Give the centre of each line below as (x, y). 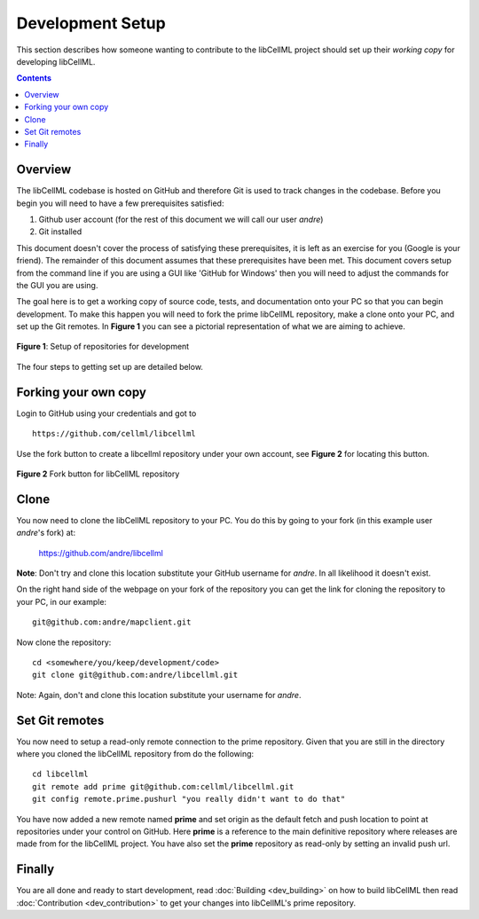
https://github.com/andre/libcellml (101, 553)
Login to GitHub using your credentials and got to (106, 413)
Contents (34, 78)
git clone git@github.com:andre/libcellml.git (135, 675)
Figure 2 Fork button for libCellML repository (98, 474)
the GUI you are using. (57, 285)
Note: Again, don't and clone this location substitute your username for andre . (159, 695)
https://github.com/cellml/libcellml (114, 434)
